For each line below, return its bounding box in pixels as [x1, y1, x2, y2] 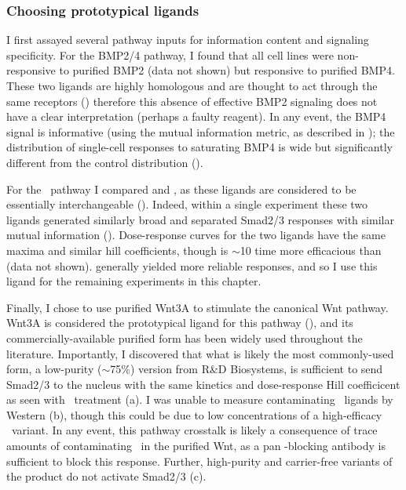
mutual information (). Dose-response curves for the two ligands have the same [6, 227, 386, 243]
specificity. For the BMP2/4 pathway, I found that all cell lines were [6, 46, 334, 63]
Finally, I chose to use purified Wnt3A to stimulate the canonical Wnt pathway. [6, 299, 389, 315]
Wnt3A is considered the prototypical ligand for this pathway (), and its [6, 314, 353, 331]
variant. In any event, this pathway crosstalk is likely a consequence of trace [11, 422, 378, 438]
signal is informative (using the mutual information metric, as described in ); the [6, 123, 395, 140]
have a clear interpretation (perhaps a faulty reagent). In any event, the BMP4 [6, 108, 386, 125]
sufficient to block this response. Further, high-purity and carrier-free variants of [6, 452, 393, 469]
